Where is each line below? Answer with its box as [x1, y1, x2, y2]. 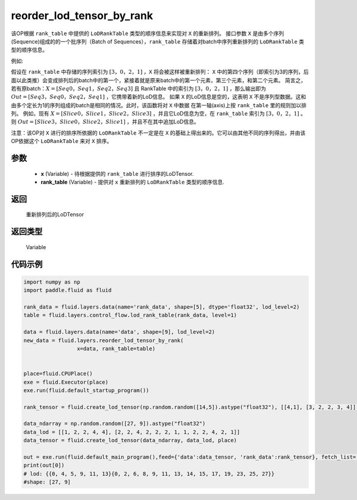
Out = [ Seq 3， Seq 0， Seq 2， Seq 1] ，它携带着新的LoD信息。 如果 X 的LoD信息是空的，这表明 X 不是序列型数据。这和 [11, 93, 306, 101]
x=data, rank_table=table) [76, 345, 156, 352]
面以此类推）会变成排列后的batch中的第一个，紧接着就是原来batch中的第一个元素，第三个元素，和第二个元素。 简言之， [11, 76, 306, 83]
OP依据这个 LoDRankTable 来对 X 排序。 [11, 138, 112, 145]
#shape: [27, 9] [23, 479, 71, 486]
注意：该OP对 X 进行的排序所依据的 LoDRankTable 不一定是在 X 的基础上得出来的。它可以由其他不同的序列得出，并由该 [11, 129, 306, 136]
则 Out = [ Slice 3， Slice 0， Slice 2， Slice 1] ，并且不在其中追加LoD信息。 [11, 118, 199, 125]
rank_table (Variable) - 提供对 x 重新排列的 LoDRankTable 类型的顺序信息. [40, 179, 224, 186]
